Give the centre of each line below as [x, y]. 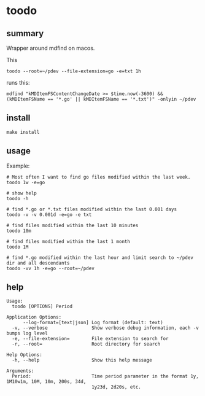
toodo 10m [19, 231]
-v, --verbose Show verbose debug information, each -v [106, 328]
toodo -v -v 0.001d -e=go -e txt [49, 215]
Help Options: [25, 355]
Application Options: [34, 317]
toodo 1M [17, 247]
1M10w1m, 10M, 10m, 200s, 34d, [46, 382]
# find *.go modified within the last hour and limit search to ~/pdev [100, 258]
